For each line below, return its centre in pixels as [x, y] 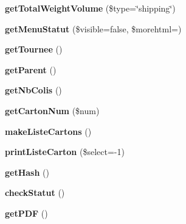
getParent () [31, 69]
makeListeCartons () [48, 131]
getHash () [27, 172]
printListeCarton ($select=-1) [65, 152]
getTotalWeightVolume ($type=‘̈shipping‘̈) [90, 8]
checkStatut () [35, 193]
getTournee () [34, 49]
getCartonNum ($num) [52, 110]
